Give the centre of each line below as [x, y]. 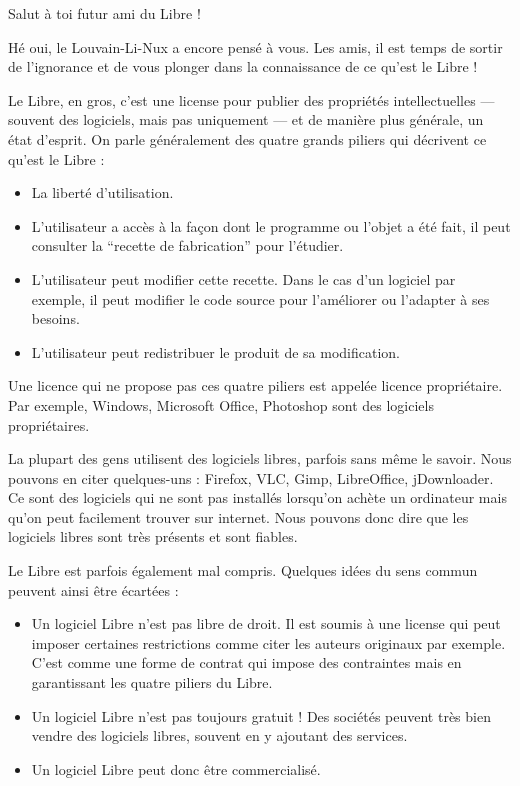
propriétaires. [49, 424]
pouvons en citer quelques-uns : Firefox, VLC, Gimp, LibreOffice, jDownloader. [251, 477]
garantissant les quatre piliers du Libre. [152, 682]
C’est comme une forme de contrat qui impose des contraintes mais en [246, 662]
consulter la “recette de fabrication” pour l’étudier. [187, 245]
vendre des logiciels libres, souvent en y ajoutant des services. [219, 735]
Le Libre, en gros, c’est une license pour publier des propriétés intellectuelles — [251, 99]
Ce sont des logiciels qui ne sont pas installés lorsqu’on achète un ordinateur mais [257, 497]
